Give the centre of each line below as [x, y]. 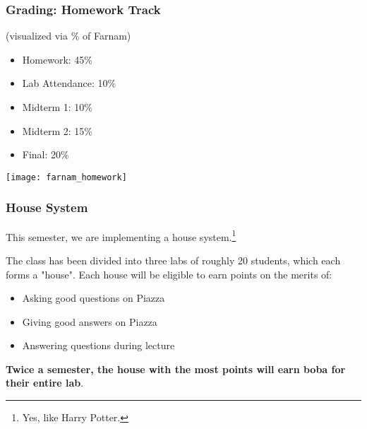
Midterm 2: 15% [58, 130]
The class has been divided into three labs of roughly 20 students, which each [173, 260]
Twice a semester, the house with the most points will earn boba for [176, 369]
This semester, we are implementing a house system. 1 [121, 235]
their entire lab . [45, 383]
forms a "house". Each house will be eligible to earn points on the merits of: [169, 274]
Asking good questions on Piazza [94, 298]
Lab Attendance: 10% [69, 83]
